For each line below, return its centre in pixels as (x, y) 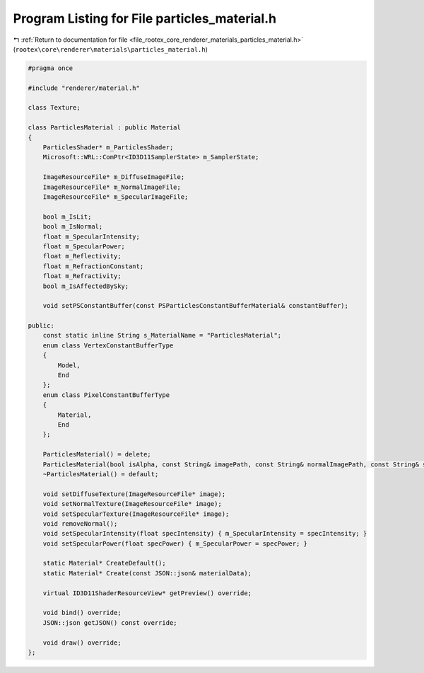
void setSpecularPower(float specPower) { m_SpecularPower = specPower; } (175, 543)
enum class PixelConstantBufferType (106, 395)
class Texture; (54, 108)
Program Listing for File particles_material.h (145, 18)
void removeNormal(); (80, 523)
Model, (69, 365)
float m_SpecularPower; (84, 246)
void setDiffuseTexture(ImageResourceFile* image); (134, 494)
